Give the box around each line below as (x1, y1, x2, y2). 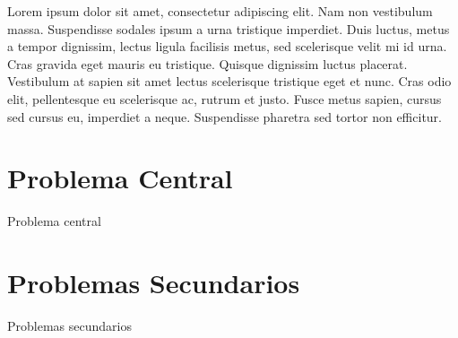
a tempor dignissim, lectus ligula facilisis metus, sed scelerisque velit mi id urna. (7, 37, 447, 56)
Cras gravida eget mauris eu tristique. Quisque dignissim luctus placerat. (7, 54, 408, 73)
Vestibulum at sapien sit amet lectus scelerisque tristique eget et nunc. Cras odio (7, 72, 452, 91)
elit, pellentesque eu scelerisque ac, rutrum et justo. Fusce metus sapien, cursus (7, 89, 442, 108)
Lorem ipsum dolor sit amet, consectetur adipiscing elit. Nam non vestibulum (7, 2, 433, 20)
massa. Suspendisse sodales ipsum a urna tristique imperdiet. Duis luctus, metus (7, 19, 450, 38)
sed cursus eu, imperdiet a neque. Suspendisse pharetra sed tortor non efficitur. (7, 107, 442, 126)
